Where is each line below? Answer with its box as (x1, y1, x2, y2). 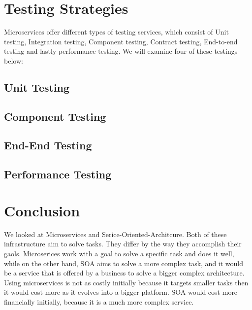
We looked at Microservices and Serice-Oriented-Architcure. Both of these (4, 229, 227, 239)
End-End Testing (4, 138, 92, 153)
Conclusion (4, 200, 80, 220)
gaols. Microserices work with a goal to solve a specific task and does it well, (4, 248, 234, 258)
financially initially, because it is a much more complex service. (4, 296, 194, 307)
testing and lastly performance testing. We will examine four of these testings (4, 46, 238, 56)
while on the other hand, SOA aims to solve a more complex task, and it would (4, 258, 244, 268)
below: (4, 55, 23, 66)
